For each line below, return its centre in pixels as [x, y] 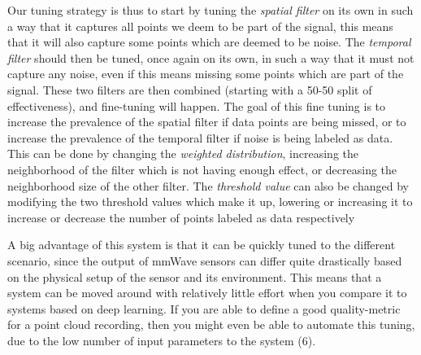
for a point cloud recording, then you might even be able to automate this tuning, [211, 324]
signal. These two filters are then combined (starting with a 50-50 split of [190, 89]
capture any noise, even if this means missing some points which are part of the [206, 74]
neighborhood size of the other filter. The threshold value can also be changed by [208, 185]
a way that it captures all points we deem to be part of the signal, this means [200, 26]
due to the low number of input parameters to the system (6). [162, 340]
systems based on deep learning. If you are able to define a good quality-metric [204, 308]
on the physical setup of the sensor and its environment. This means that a [195, 276]
